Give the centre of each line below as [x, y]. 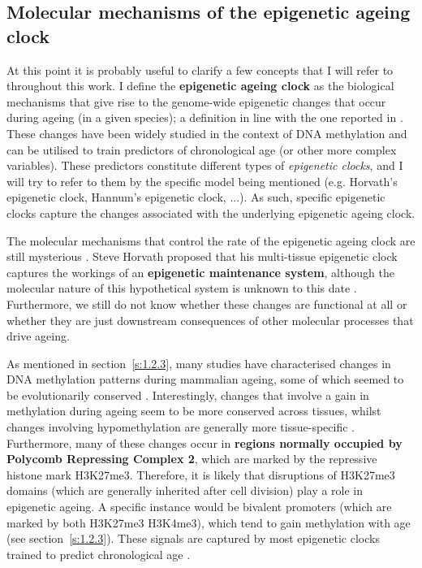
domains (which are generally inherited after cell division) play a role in [185, 490]
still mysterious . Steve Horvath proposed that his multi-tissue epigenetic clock [202, 256]
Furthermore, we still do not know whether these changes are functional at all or [207, 304]
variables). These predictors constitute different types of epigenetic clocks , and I [205, 165]
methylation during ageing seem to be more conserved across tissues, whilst [194, 411]
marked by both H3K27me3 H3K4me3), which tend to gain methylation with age [209, 522]
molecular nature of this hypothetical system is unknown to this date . [182, 288]
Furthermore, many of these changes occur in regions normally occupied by [205, 442]
